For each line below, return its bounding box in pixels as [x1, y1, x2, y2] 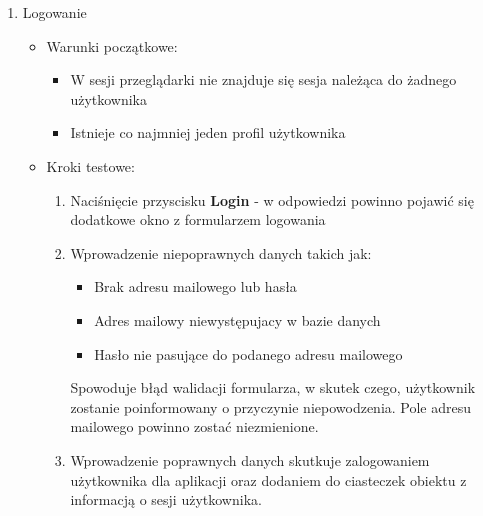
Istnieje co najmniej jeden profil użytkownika [70, 122, 346, 143]
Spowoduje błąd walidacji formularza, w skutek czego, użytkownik [70, 377, 476, 398]
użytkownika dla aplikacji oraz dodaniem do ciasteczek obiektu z [70, 469, 467, 490]
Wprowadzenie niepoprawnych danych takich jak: [70, 242, 372, 263]
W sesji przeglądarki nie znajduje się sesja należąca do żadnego [70, 69, 457, 90]
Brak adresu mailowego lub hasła [94, 276, 297, 297]
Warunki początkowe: [46, 35, 178, 56]
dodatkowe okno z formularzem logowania [70, 209, 326, 230]
